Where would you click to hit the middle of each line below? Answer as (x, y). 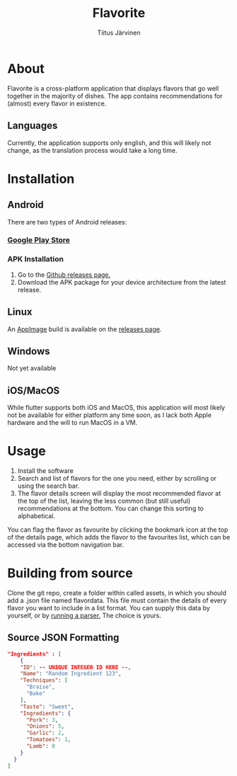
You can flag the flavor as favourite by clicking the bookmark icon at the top (118, 530)
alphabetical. (36, 516)
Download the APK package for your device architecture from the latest (122, 282)
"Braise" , (40, 687)
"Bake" (36, 694)
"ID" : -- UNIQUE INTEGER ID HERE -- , (76, 667)
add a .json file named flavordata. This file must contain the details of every (117, 600)
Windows (29, 351)
